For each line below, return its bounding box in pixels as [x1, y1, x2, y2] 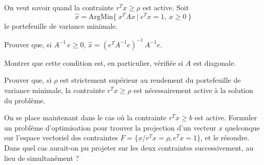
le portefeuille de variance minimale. [4, 20, 118, 31]
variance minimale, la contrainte [4, 84, 105, 95]
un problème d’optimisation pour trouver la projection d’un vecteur [4, 122, 216, 133]
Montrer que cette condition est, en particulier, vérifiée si [4, 57, 184, 68]
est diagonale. [193, 57, 236, 68]
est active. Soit [143, 2, 189, 12]
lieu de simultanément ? [4, 152, 79, 163]
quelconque [225, 122, 260, 133]
